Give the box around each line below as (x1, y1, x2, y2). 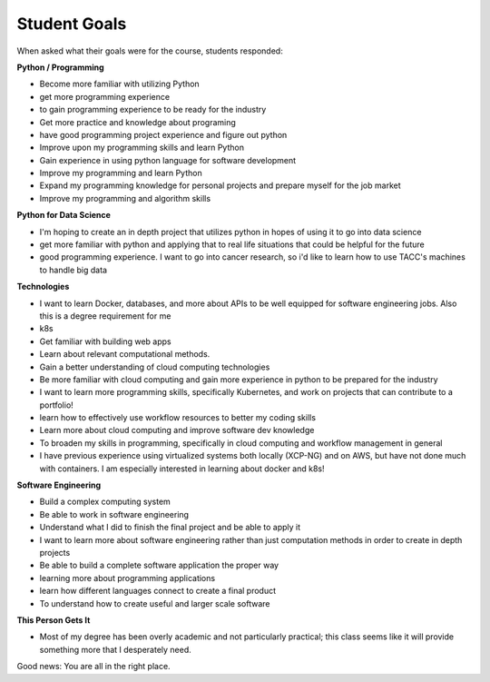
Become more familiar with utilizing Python (39, 78, 200, 90)
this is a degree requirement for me (39, 310, 171, 321)
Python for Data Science (16, 210, 111, 221)
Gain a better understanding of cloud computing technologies (39, 361, 270, 372)
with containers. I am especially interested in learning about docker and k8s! (39, 463, 326, 474)
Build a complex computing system (39, 496, 171, 508)
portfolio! (39, 400, 74, 410)
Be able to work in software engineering (39, 509, 190, 519)
